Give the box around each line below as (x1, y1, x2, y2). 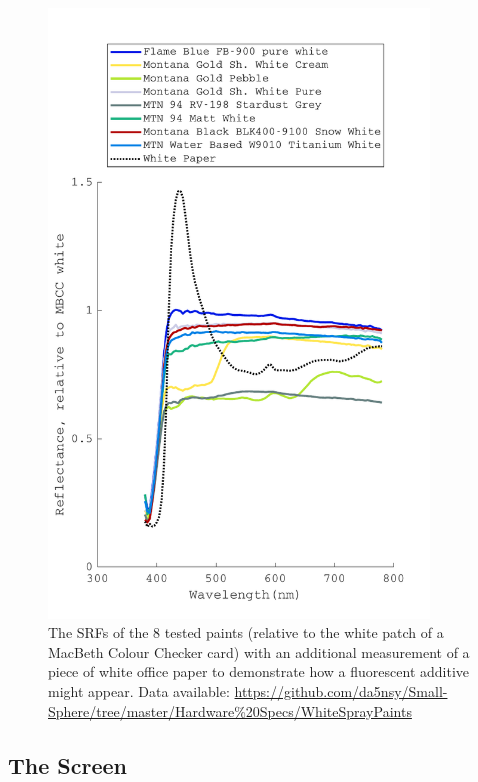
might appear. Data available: (48, 680, 230, 701)
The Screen (8, 749, 127, 780)
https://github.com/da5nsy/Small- (234, 680, 448, 701)
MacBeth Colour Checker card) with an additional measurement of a (48, 641, 470, 662)
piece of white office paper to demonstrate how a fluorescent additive (48, 661, 470, 682)
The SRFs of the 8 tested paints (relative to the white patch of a (48, 622, 444, 643)
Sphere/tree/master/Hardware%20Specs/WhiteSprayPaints (48, 700, 412, 721)
